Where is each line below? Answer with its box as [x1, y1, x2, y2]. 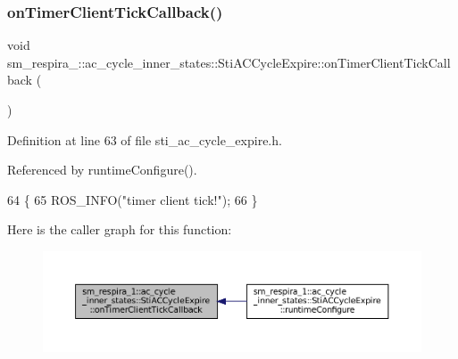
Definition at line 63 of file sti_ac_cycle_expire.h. [7, 130, 282, 149]
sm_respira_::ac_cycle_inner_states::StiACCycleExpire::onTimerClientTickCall [7, 53, 451, 71]
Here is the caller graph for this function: [7, 220, 232, 239]
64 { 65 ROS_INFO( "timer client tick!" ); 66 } [7, 190, 258, 208]
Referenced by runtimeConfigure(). [7, 160, 197, 179]
